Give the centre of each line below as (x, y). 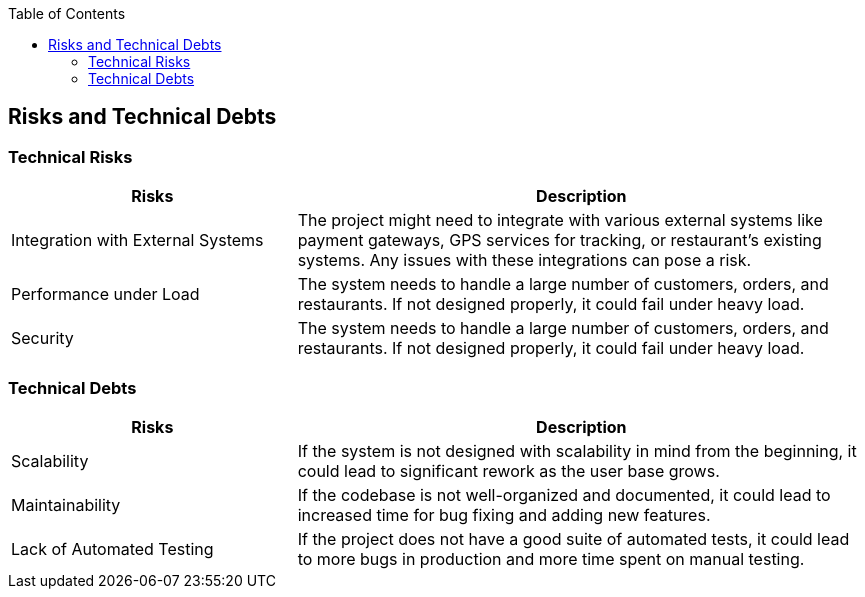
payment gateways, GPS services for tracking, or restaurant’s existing (559, 240)
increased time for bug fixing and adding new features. (504, 514)
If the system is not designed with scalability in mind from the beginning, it (577, 450)
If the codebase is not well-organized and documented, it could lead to (564, 494)
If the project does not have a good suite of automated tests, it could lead (573, 538)
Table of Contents (67, 13)
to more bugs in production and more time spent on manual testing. (551, 558)
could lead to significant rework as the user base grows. (508, 470)
